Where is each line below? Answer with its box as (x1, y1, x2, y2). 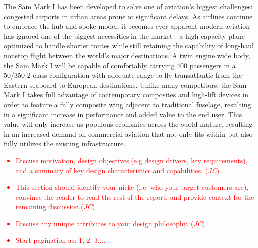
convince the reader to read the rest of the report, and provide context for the (15, 191, 254, 202)
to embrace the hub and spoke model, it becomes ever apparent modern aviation (4, 21, 250, 31)
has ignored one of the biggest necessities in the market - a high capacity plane (4, 30, 245, 41)
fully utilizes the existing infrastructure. (4, 138, 126, 149)
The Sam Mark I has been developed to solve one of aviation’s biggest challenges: (4, 1, 253, 11)
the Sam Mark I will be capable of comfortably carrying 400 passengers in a (4, 60, 236, 70)
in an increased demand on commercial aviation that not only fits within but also (4, 128, 253, 139)
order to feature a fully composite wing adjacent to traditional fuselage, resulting (4, 99, 251, 109)
